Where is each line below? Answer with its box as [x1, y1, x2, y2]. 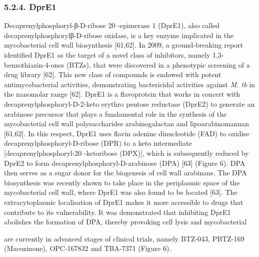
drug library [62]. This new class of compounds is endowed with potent [4, 69, 221, 80]
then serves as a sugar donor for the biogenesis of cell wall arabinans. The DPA [4, 167, 247, 178]
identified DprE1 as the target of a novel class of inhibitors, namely [4, 50, 210, 60]
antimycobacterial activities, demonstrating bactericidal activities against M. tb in [4, 79, 255, 89]
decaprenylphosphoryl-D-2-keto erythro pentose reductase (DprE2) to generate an [4, 98, 255, 109]
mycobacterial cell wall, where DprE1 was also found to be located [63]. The [4, 187, 237, 197]
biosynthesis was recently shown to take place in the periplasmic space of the [4, 177, 240, 187]
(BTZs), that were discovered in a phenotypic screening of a [66, 59, 250, 70]
